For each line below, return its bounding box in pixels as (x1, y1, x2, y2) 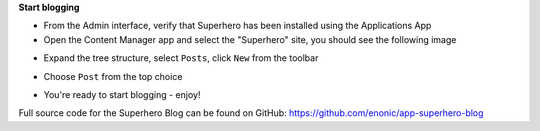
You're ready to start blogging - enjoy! (43, 88, 201, 100)
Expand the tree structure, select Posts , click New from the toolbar (43, 52, 319, 64)
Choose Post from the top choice (43, 70, 183, 82)
